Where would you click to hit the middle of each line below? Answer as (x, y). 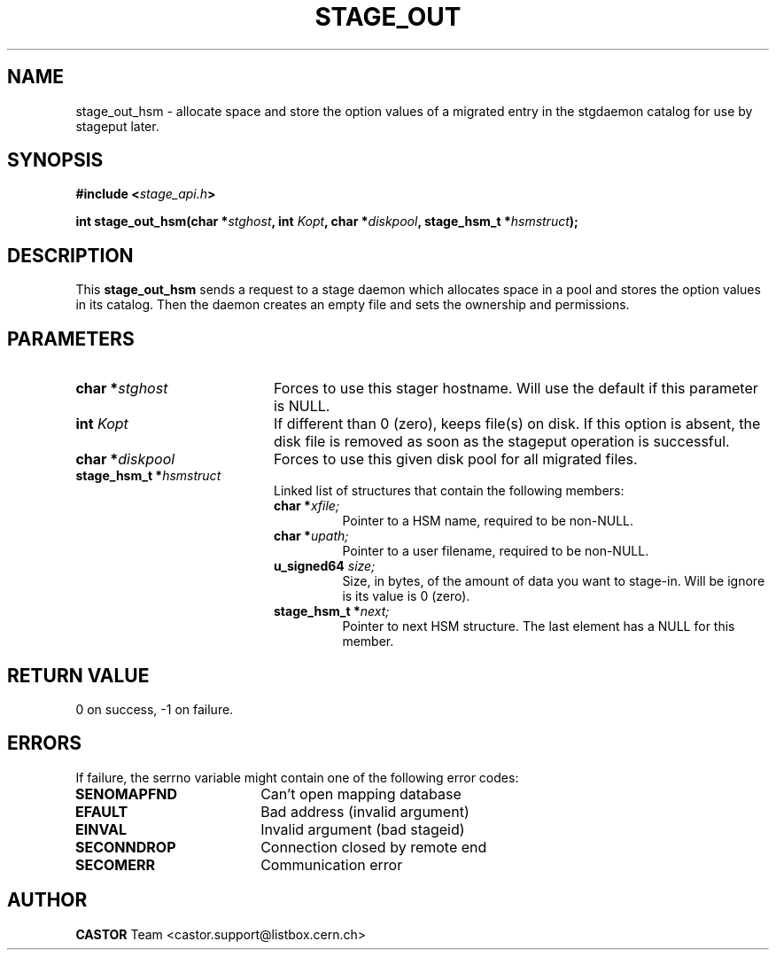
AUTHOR (47, 900)
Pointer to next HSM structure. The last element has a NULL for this (539, 626)
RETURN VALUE (78, 675)
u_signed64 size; (325, 566)
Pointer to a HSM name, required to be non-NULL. (488, 521)
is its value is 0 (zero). (406, 596)
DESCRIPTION (70, 255)
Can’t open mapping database (361, 794)
